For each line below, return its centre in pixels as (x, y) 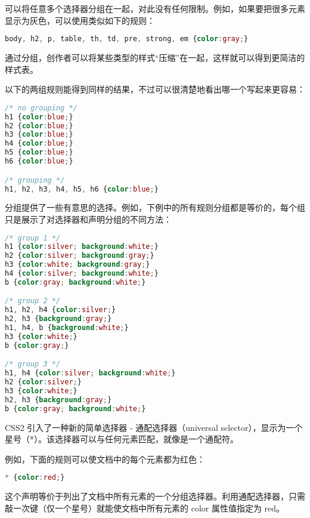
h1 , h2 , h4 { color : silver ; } (61, 310)
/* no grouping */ (41, 108)
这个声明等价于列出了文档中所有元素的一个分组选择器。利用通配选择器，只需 (155, 496)
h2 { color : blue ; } (39, 126)
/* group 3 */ (33, 364)
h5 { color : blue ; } (39, 152)
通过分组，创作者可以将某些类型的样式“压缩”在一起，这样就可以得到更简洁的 (155, 58)
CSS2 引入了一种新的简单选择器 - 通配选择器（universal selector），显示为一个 (154, 427)
